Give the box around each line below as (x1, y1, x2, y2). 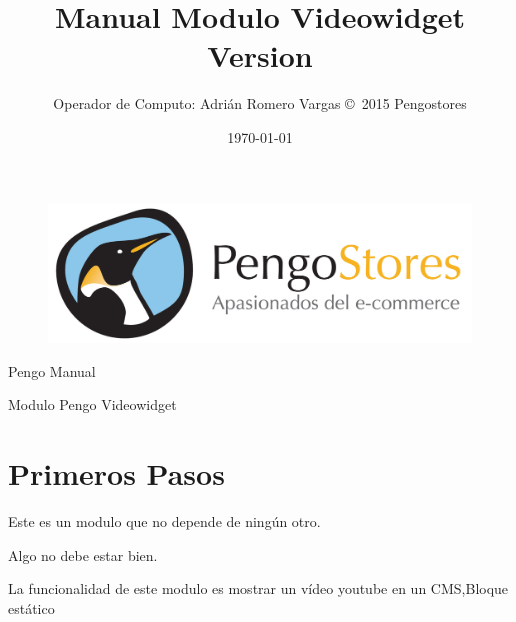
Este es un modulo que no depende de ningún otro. (8, 510, 321, 531)
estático (8, 597, 55, 618)
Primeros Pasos (8, 453, 225, 493)
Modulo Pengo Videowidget (8, 394, 177, 415)
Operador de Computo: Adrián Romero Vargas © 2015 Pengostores (53, 93, 467, 114)
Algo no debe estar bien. (8, 544, 158, 565)
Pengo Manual (8, 360, 96, 381)
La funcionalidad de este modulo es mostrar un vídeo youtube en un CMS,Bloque (8, 578, 509, 599)
